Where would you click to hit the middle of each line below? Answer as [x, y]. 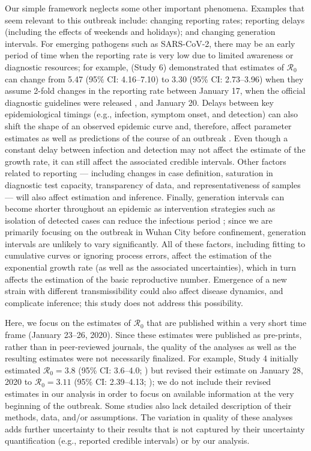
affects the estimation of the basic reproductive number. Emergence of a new [146, 279]
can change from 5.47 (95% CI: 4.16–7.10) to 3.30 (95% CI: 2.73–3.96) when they [154, 78]
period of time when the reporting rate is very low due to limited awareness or [149, 55]
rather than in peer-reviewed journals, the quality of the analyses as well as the [151, 346]
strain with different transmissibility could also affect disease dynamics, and [144, 291]
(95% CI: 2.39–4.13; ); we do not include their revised [173, 382]
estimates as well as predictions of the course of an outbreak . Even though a [146, 137]
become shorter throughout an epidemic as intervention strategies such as [140, 208]
